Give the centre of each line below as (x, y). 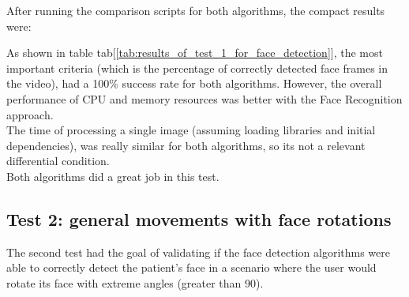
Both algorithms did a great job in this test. (113, 176)
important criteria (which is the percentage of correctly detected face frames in (197, 68)
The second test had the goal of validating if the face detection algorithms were (198, 252)
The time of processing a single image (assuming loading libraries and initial (191, 130)
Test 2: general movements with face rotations (199, 218)
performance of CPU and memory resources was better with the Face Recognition (204, 98)
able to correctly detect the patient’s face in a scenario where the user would (191, 267)
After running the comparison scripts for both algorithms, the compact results (196, 10)
